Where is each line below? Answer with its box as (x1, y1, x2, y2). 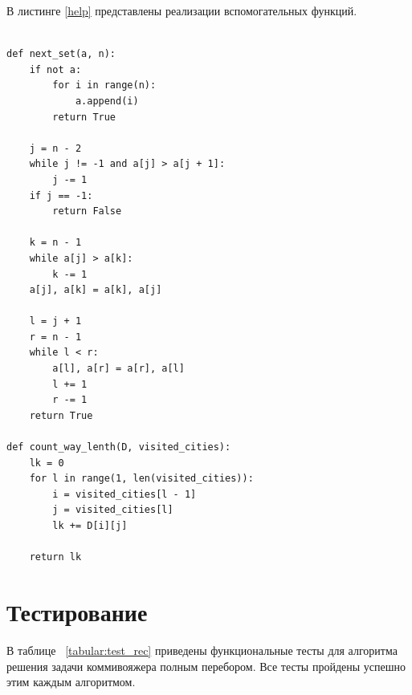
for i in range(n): (52, 79, 157, 91)
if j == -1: (29, 189, 93, 201)
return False (52, 205, 122, 217)
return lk (29, 551, 82, 563)
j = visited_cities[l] (52, 504, 173, 516)
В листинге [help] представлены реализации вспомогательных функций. (6, 2, 357, 18)
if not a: (29, 63, 82, 75)
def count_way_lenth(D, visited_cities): (6, 441, 231, 453)
